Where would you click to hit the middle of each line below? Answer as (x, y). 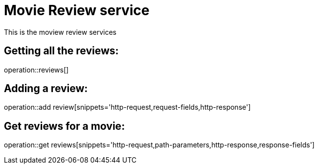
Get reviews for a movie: (65, 126)
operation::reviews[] (36, 70)
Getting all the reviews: (61, 51)
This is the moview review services (60, 32)
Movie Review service (77, 10)
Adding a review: (46, 89)
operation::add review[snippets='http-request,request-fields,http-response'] (127, 107)
